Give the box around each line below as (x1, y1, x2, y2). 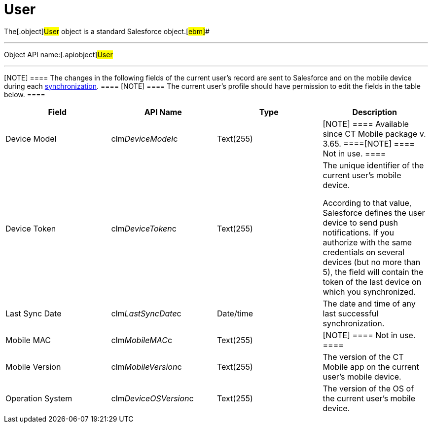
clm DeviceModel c (111, 133, 178, 144)
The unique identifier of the (323, 160, 424, 170)
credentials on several (323, 247, 405, 257)
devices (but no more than (323, 257, 421, 267)
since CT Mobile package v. (323, 128, 426, 139)
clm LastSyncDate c (111, 308, 181, 318)
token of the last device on (323, 276, 422, 287)
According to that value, (323, 197, 412, 208)
